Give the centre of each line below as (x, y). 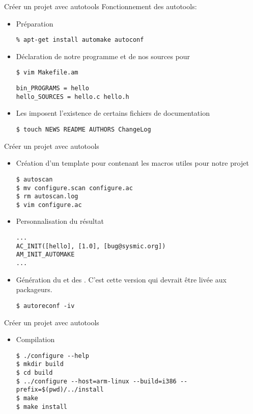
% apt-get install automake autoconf (80, 40)
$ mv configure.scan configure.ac (74, 188)
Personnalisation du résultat (60, 221)
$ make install (42, 407)
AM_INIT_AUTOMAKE (45, 255)
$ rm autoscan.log (47, 197)
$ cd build (34, 373)
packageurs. (34, 289)
